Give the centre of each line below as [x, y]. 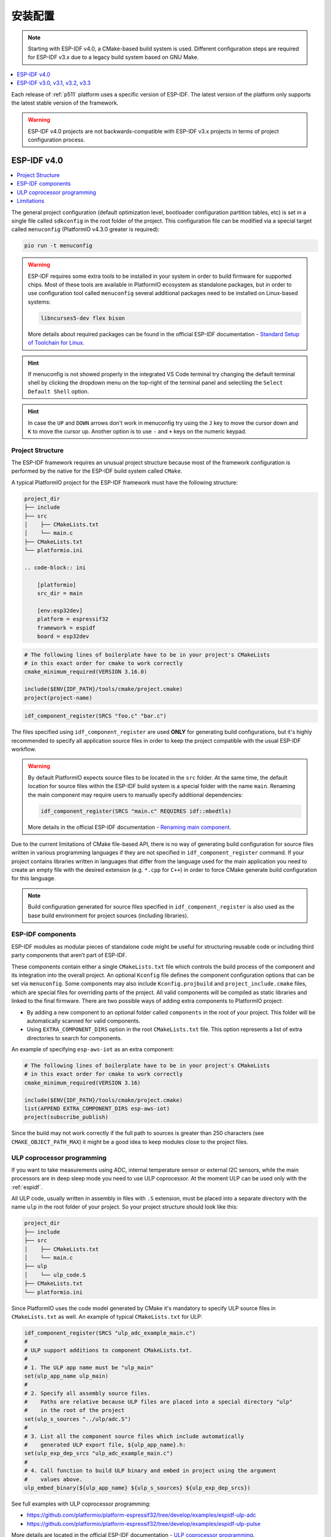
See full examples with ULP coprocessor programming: [81, 1504]
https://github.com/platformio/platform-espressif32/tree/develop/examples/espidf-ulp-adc [142, 1515]
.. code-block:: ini [55, 567]
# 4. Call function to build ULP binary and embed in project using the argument [150, 1471]
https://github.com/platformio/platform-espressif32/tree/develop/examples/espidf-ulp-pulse [143, 1523]
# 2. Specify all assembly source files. [87, 1393]
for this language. [33, 879]
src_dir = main [60, 594]
